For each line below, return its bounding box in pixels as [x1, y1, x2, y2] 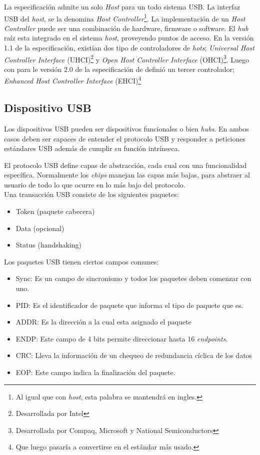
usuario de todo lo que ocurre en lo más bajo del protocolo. [4, 179, 185, 189]
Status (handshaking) [15, 239, 82, 250]
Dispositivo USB [4, 100, 91, 115]
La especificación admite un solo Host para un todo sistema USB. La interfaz [4, 1, 240, 11]
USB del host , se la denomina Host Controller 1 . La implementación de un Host [4, 11, 245, 23]
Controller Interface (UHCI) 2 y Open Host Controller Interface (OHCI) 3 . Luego [4, 52, 249, 64]
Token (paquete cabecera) [15, 206, 95, 216]
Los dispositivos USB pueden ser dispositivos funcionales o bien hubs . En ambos [4, 123, 249, 133]
